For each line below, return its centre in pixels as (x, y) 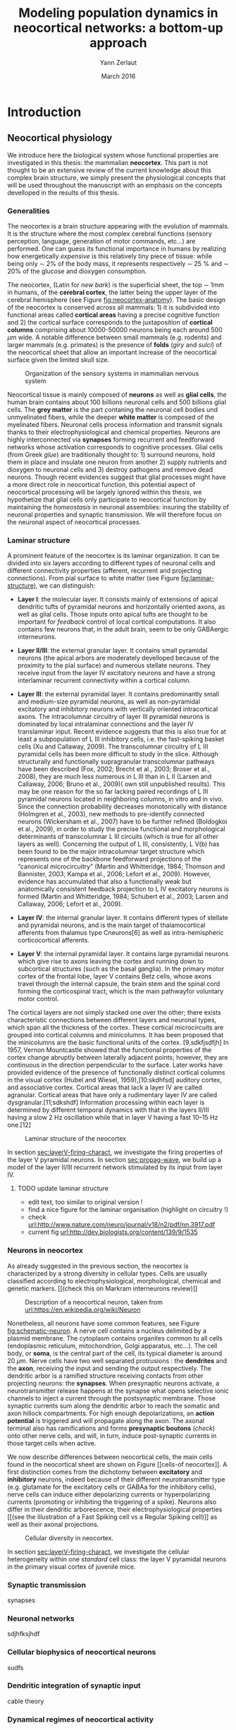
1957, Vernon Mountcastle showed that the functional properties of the (110, 1050)
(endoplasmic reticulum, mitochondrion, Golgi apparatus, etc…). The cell (112, 1345)
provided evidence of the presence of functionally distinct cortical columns (116, 1072)
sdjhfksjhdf (24, 1634)
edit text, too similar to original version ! (85, 1202)
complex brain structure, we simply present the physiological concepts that (117, 177)
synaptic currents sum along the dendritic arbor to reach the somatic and (113, 1405)
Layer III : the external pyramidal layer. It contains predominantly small (118, 694)
